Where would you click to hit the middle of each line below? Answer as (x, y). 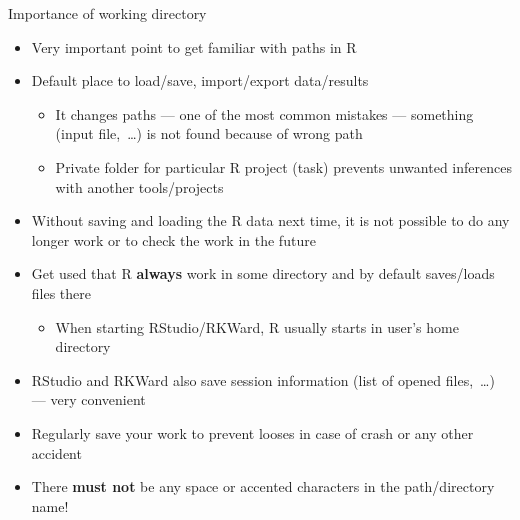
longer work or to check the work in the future (173, 239)
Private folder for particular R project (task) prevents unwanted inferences (283, 166)
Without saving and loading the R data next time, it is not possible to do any (270, 220)
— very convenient (88, 399)
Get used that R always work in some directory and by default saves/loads (263, 273)
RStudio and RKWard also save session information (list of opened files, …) (263, 379)
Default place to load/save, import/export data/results (200, 80)
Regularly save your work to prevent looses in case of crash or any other (252, 432)
